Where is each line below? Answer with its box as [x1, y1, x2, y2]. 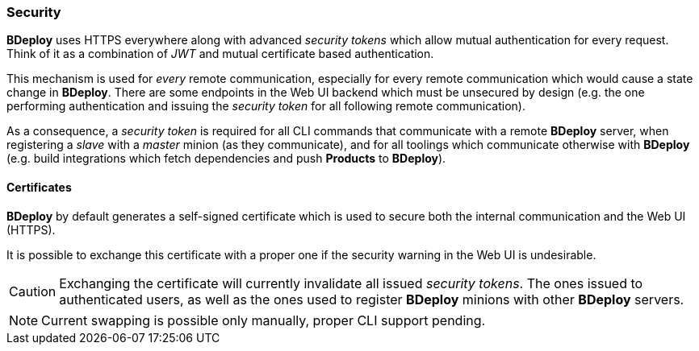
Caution [9, 283, 57, 299]
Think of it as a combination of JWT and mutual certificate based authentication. [6, 47, 434, 61]
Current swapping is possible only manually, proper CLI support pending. [41, 312, 486, 328]
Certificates [6, 180, 72, 194]
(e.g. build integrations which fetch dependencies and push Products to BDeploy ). [6, 151, 446, 166]
